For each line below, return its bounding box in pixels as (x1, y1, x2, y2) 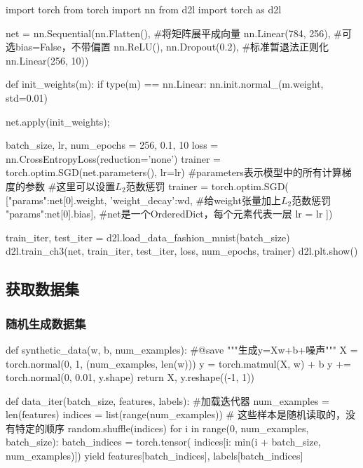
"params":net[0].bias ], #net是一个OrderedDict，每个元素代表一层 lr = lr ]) (6, 206, 333, 221)
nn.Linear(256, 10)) (6, 53, 89, 67)
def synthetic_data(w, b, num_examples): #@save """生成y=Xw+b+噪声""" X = (6, 342, 358, 356)
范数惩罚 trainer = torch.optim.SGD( (125, 178, 289, 193)
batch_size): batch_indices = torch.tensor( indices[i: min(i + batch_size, (6, 434, 321, 449)
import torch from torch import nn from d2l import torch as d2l (6, 2, 282, 16)
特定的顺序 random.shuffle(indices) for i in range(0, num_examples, (15, 420, 309, 435)
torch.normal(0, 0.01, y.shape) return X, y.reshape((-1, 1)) (6, 370, 255, 385)
